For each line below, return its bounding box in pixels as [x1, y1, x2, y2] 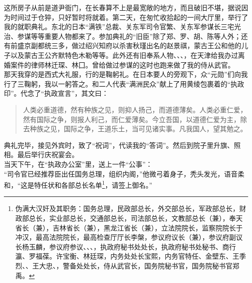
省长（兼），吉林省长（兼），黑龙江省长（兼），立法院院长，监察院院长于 [15, 222, 243, 232]
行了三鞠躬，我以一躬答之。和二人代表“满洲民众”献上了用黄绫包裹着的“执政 [4, 78, 244, 88]
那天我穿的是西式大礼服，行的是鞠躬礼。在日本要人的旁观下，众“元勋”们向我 [4, 69, 248, 79]
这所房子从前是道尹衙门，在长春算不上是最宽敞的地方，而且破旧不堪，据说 [4, 2, 241, 12]
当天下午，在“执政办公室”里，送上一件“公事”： [4, 159, 153, 169]
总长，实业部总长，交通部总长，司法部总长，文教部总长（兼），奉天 [29, 212, 243, 223]
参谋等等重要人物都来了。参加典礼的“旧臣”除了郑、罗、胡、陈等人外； [17, 31, 241, 41]
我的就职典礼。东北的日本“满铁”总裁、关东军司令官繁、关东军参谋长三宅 [4, 21, 235, 32]
